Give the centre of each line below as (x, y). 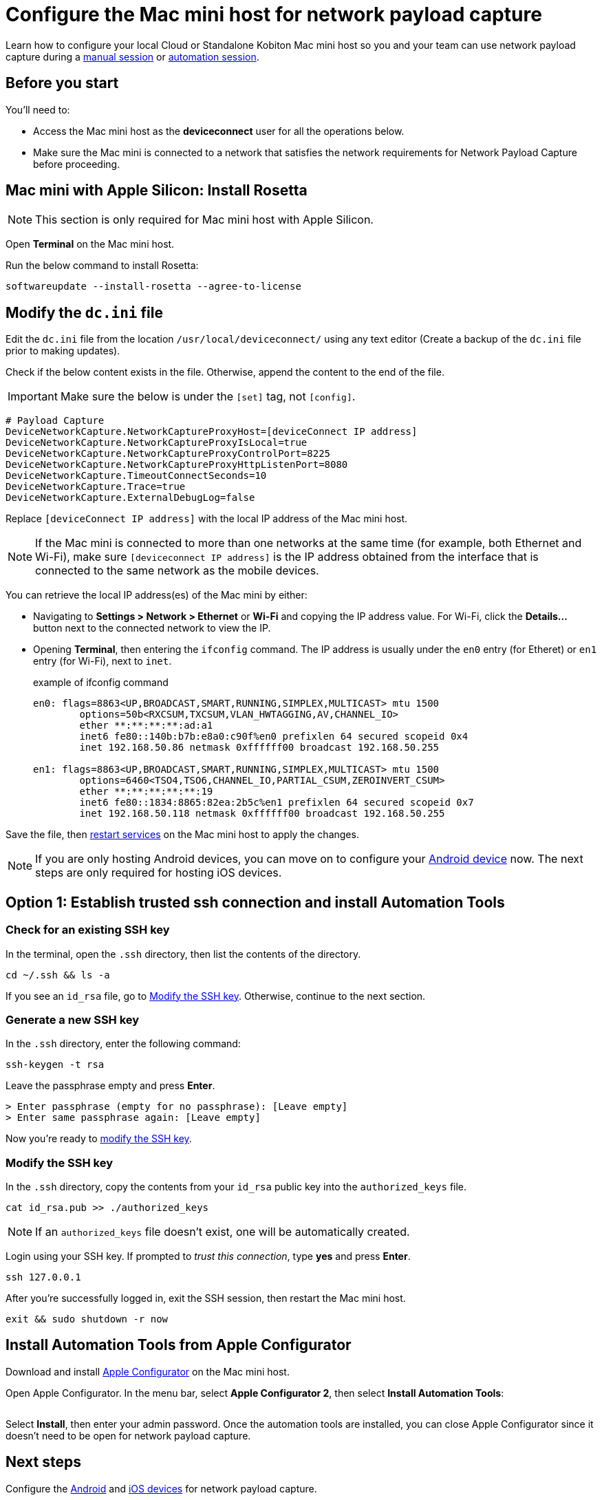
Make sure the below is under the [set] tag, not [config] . (208, 397)
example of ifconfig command (101, 683)
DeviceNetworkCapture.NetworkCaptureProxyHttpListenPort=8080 (177, 465)
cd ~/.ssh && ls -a (58, 975)
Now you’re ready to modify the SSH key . (99, 1139)
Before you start (62, 83)
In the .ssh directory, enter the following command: (123, 1044)
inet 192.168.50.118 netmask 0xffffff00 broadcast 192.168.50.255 (262, 814)
